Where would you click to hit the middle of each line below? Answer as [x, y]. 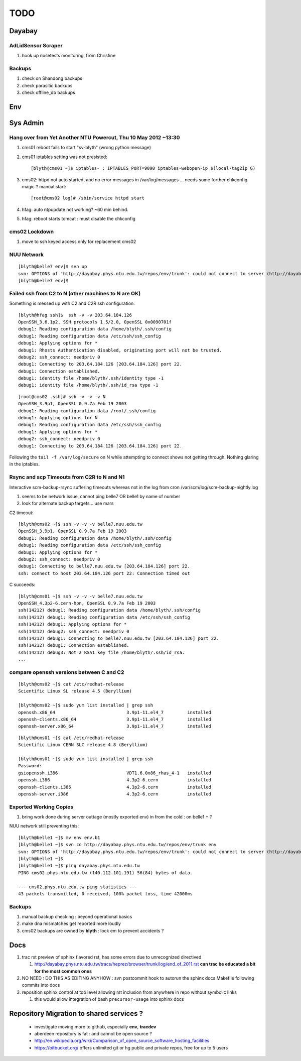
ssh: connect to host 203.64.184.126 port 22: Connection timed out [104, 573]
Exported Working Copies [41, 807]
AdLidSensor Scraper [36, 45]
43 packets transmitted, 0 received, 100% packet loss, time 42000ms [106, 894]
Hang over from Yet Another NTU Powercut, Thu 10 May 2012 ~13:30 [95, 138]
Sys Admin [27, 123]
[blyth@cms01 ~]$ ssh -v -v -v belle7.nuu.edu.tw [81, 596]
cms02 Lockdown [32, 231]
